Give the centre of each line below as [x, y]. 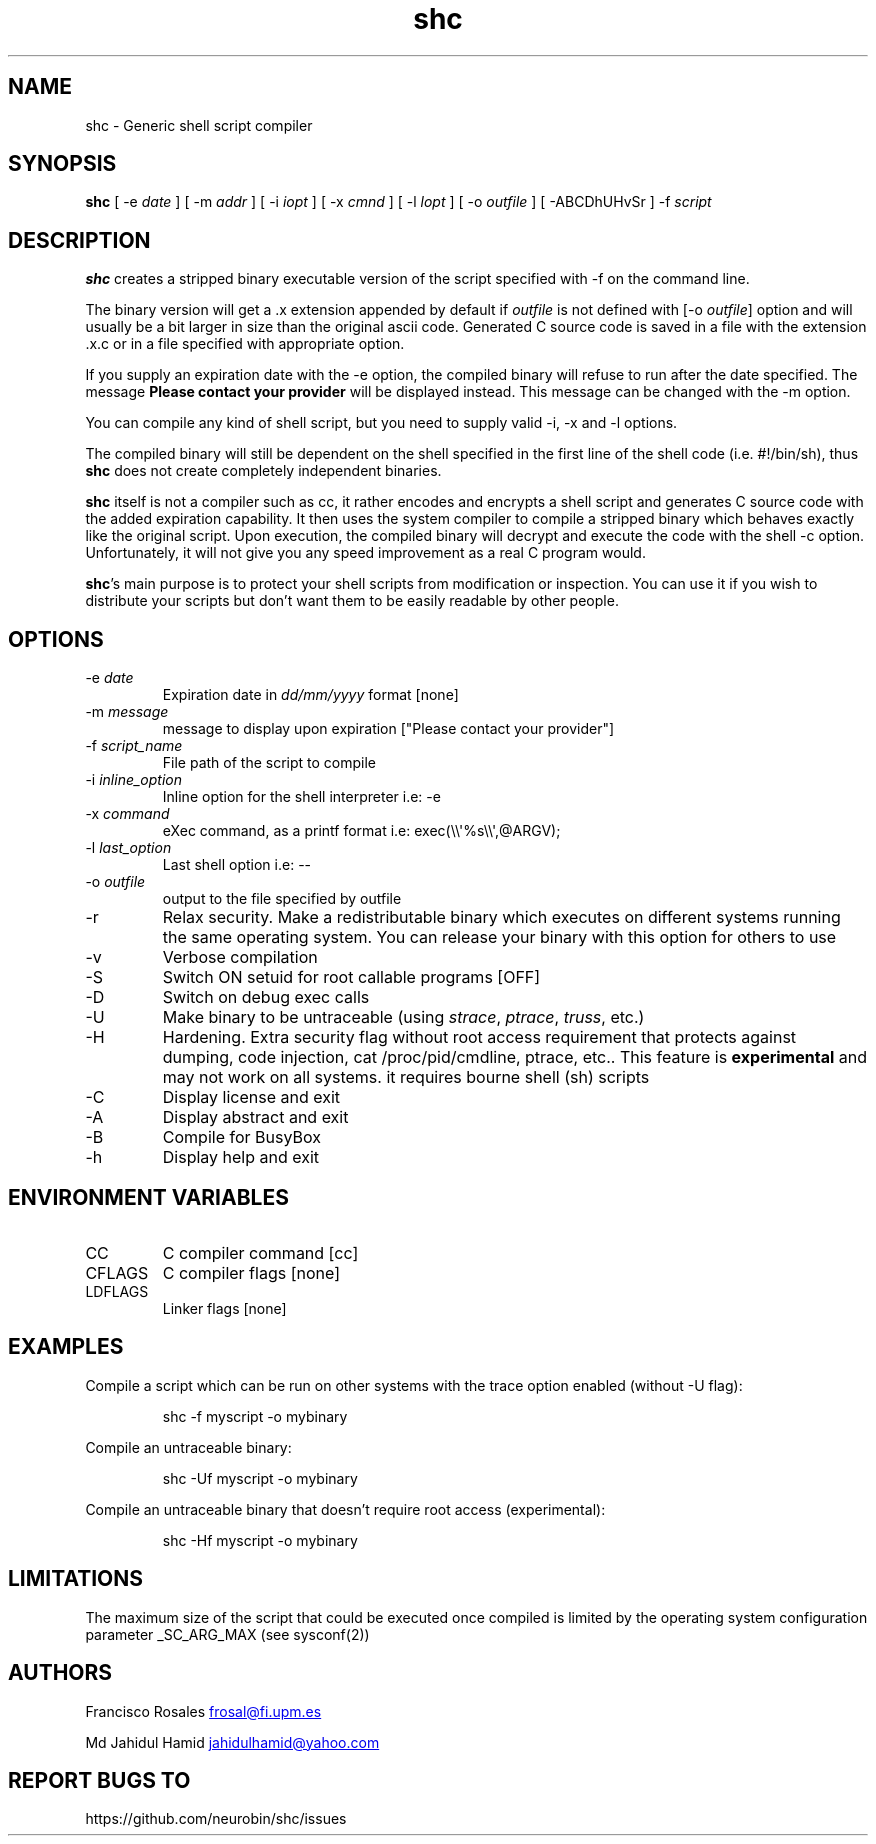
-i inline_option [134, 780]
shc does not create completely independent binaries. [263, 471]
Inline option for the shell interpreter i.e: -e [301, 797]
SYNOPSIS [62, 164]
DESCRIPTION [79, 240]
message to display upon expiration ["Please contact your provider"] [388, 729]
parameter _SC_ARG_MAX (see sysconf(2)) [227, 1634]
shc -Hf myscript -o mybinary [260, 1540]
